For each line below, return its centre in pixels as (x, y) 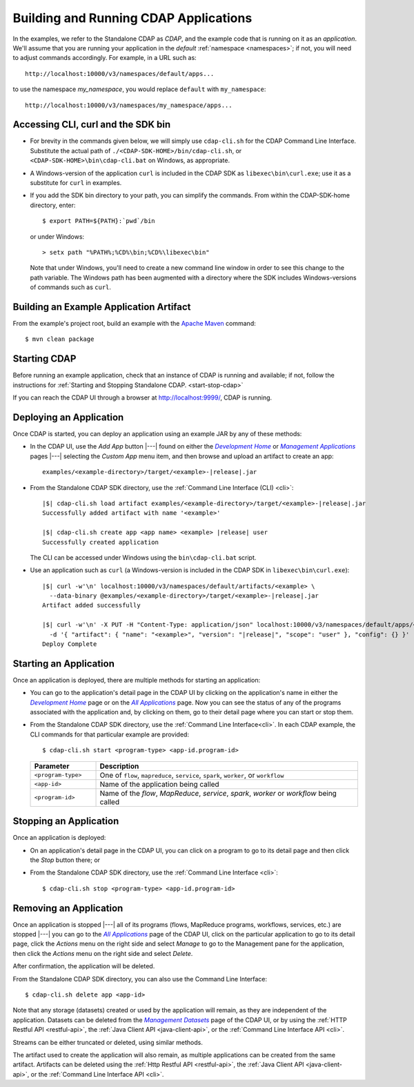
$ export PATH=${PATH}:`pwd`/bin (99, 221)
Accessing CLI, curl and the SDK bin (92, 125)
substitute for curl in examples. (76, 182)
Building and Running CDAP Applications (132, 18)
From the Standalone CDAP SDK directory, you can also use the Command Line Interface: (140, 979)
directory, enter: (53, 205)
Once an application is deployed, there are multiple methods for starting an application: (137, 680)
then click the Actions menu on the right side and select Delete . (103, 953)
